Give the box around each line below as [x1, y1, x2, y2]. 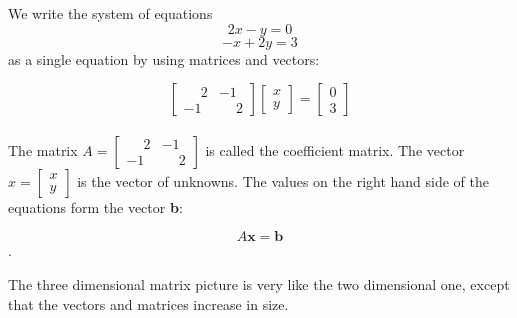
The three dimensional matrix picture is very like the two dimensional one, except [8, 273, 510, 294]
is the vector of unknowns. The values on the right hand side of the [77, 170, 490, 191]
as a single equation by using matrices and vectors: [8, 48, 320, 69]
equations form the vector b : [8, 196, 183, 217]
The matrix [8, 139, 78, 160]
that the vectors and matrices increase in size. [8, 293, 289, 314]
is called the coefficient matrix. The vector [205, 139, 465, 160]
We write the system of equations [8, 3, 213, 23]
